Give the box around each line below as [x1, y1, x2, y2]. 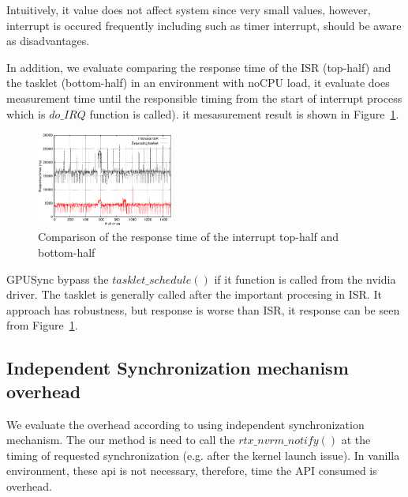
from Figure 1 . [6, 317, 78, 333]
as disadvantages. [6, 32, 90, 49]
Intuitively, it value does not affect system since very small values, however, [6, 2, 371, 17]
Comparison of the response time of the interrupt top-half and [38, 228, 339, 245]
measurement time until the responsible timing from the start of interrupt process [6, 89, 402, 106]
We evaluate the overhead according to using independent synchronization [6, 416, 365, 432]
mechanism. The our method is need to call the [6, 431, 235, 448]
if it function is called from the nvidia [214, 270, 396, 287]
